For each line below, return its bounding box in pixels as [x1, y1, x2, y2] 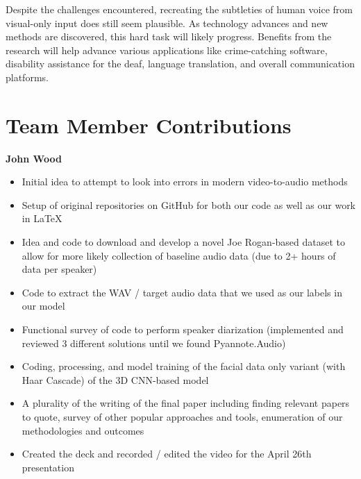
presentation [22, 460, 74, 474]
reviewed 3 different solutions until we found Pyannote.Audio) [22, 335, 286, 350]
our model [22, 299, 65, 313]
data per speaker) [22, 262, 97, 276]
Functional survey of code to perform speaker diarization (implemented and [22, 322, 344, 337]
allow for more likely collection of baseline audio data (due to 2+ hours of [22, 248, 336, 262]
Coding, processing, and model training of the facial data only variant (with [22, 359, 346, 373]
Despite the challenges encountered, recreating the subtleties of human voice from [6, 2, 353, 16]
